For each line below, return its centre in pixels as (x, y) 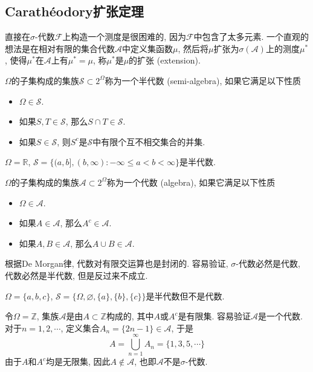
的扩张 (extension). (165, 60)
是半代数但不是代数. (185, 295)
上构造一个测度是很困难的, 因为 (124, 37)
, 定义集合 (80, 328)
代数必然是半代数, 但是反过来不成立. (76, 275)
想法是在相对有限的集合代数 (60, 48)
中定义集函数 (147, 48)
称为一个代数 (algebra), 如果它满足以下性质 (191, 182)
